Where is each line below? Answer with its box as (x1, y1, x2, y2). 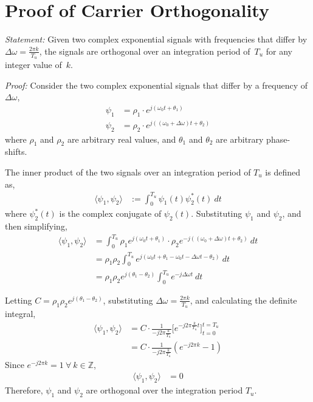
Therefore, (5, 384, 43, 397)
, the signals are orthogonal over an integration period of (39, 44, 250, 57)
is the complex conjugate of (59, 207, 162, 220)
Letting (5, 293, 32, 306)
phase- (266, 132, 291, 145)
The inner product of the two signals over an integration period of (5, 165, 251, 178)
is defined (265, 165, 300, 178)
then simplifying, (5, 220, 67, 233)
